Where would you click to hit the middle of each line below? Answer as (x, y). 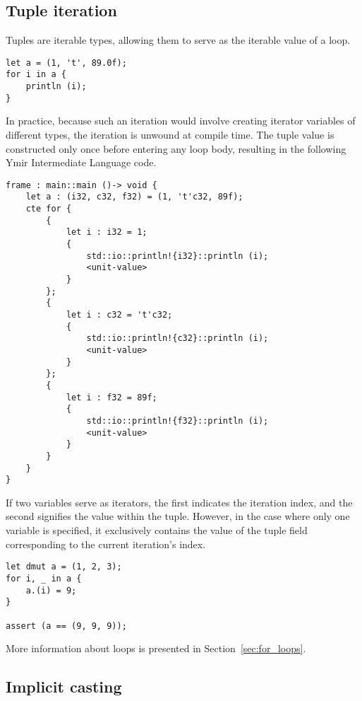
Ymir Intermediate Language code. (81, 162)
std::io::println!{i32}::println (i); (177, 256)
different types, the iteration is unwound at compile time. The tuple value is (170, 135)
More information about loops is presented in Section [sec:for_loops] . (156, 648)
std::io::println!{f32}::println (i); (177, 421)
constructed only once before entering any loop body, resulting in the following (176, 148)
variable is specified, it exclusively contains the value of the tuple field (157, 530)
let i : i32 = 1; (107, 232)
